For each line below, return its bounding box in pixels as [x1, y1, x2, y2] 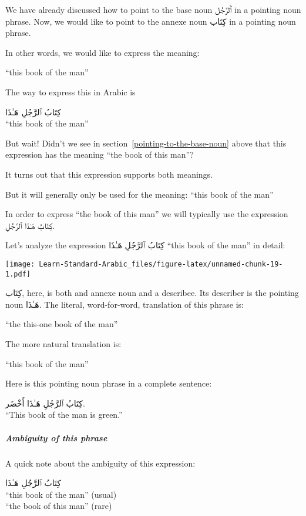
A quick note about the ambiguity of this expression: [5, 457, 196, 469]
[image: [5, 259, 35, 268]
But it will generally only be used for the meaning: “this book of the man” [5, 188, 274, 200]
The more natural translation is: [5, 338, 122, 349]
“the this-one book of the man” [5, 318, 118, 330]
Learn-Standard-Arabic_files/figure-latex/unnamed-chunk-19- [39, 259, 283, 268]
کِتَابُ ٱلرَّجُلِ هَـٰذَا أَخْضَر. [5, 397, 85, 409]
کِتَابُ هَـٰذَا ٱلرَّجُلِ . [5, 219, 55, 231]
